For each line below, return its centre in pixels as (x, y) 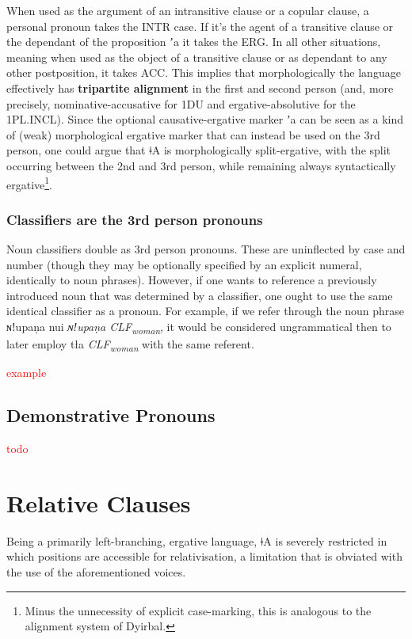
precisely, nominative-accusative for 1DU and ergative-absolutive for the (181, 103)
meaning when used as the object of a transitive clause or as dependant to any (197, 57)
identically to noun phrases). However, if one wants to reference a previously (192, 280)
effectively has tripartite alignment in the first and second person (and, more (200, 87)
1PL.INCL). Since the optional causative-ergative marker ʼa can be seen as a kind (205, 119)
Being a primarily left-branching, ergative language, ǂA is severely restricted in (197, 540)
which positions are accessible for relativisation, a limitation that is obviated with (204, 556)
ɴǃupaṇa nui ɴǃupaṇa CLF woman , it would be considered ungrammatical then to (199, 327)
